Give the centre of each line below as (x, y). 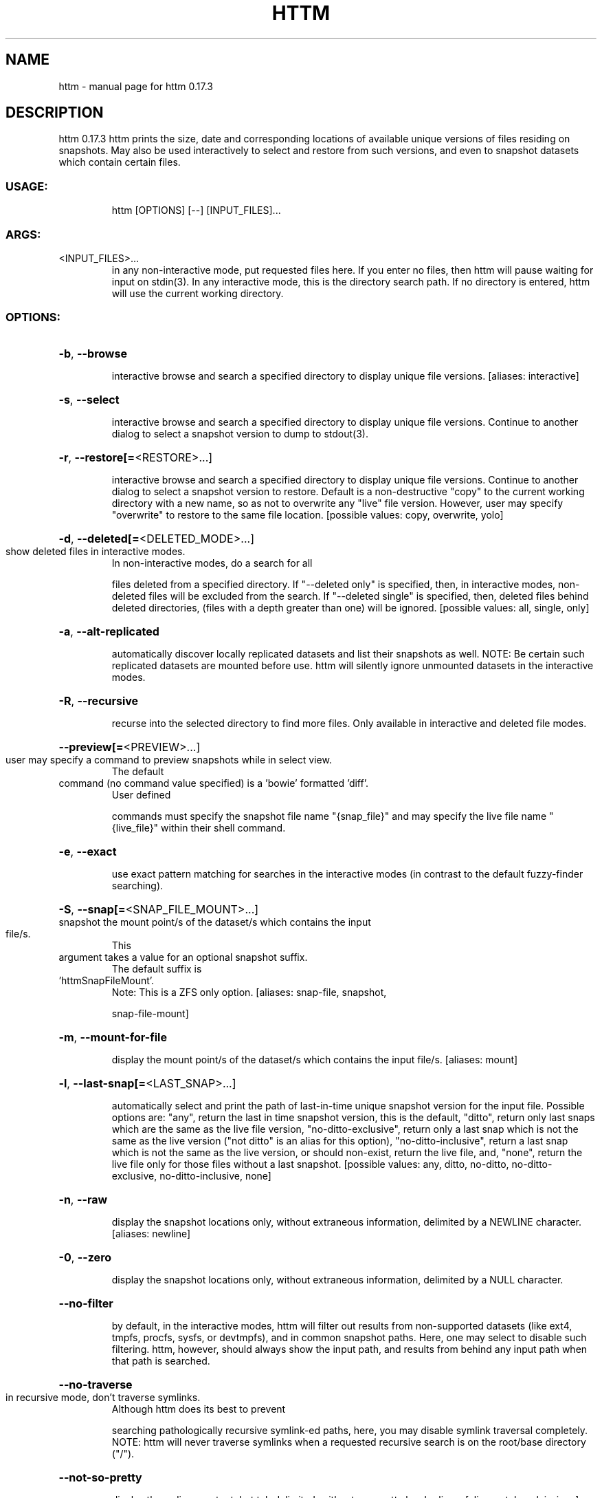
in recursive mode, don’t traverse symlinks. (103, 1397)
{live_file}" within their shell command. (199, 827)
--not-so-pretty (100, 1477)
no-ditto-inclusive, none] (215, 1175)
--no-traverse (96, 1384)
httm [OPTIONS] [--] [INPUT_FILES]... (196, 210)
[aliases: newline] (151, 1233)
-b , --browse (93, 353)
